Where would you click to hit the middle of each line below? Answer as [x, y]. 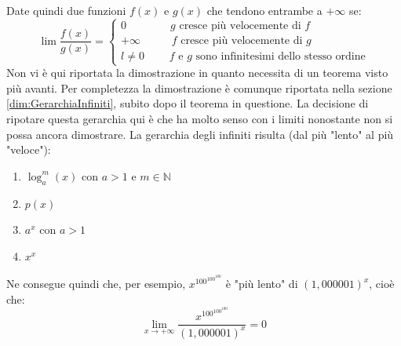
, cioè [382, 284]
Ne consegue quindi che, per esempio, [96, 284]
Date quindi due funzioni [66, 10]
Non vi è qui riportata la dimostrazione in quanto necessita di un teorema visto [197, 73]
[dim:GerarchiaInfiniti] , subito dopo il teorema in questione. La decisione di [188, 103]
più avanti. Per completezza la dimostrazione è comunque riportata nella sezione [199, 87]
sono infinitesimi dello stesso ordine [281, 56]
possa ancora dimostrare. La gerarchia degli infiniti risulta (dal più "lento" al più [200, 134]
